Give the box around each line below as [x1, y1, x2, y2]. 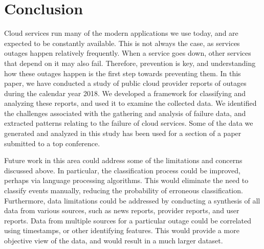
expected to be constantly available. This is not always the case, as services [4, 37, 240, 48]
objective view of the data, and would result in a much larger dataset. [4, 235, 223, 245]
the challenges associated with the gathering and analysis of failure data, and [4, 107, 246, 118]
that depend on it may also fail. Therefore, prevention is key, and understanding [4, 57, 256, 68]
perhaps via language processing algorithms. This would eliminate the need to [4, 175, 249, 186]
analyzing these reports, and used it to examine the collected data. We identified [4, 98, 257, 108]
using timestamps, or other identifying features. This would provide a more [4, 225, 239, 236]
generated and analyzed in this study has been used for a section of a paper [4, 128, 241, 139]
